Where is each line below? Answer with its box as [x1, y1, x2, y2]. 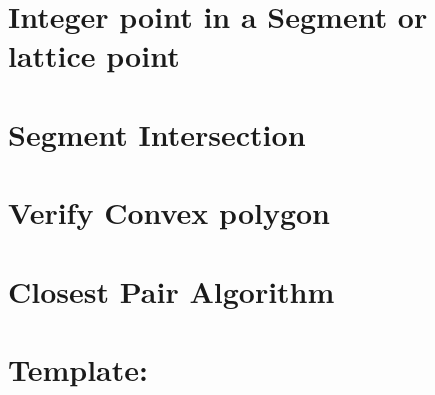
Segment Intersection [8, 113, 306, 154]
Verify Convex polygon [8, 192, 331, 233]
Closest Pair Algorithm [8, 270, 335, 311]
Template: [8, 348, 148, 389]
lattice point [8, 35, 180, 76]
